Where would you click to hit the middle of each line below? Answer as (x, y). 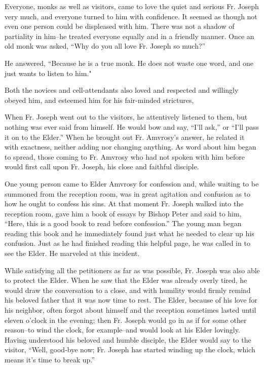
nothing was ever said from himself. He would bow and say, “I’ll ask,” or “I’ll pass (132, 126)
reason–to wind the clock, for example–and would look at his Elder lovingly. (122, 330)
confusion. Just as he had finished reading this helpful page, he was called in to (127, 243)
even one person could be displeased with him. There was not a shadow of (120, 26)
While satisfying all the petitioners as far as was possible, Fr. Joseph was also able (132, 270)
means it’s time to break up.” (50, 359)
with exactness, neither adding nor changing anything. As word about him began (130, 147)
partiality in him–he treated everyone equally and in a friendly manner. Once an (129, 36)
